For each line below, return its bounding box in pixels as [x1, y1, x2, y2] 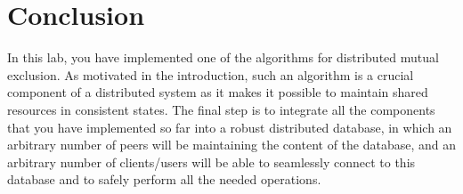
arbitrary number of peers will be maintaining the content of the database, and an [7, 135, 456, 154]
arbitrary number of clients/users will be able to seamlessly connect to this [7, 152, 416, 171]
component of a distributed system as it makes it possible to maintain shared [7, 83, 428, 101]
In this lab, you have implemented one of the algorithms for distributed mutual [7, 48, 439, 67]
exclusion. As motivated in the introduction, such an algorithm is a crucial [7, 65, 414, 84]
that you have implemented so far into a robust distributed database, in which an [7, 117, 452, 136]
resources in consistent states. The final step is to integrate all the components [7, 100, 435, 118]
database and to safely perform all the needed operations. [7, 170, 321, 189]
